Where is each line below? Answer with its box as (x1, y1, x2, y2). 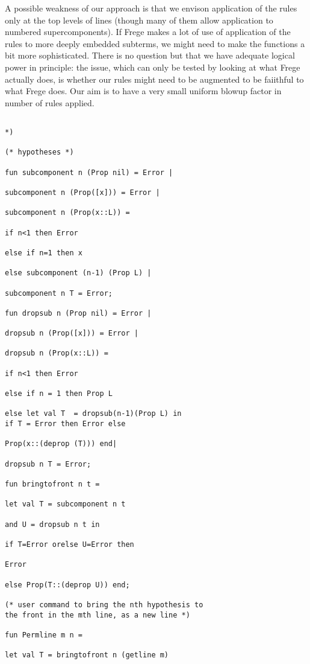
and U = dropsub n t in (5, 520, 100, 529)
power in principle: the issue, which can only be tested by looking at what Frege (5, 60, 300, 73)
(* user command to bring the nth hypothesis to (5, 600, 203, 609)
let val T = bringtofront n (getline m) (5, 651, 169, 660)
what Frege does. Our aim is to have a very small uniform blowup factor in (5, 85, 282, 97)
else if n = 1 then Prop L (5, 389, 113, 398)
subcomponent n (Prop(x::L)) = (5, 208, 130, 217)
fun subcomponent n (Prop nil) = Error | (5, 168, 173, 177)
